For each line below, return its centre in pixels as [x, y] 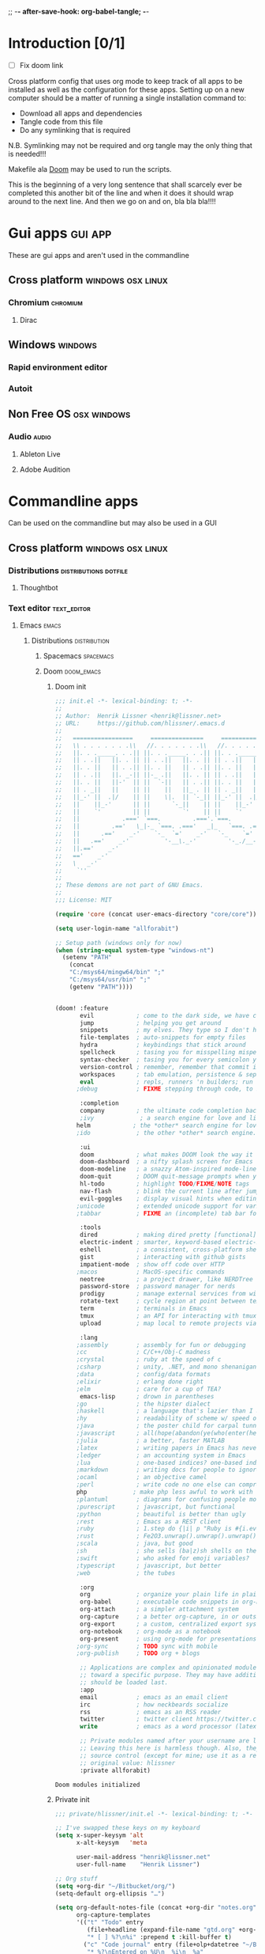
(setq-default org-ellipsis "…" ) [110, 1893]
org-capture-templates [114, 1915]
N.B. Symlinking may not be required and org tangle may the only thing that [130, 145]
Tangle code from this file [61, 121]
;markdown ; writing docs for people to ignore [168, 1470]
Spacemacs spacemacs [78, 656]
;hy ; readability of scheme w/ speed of [168, 1419]
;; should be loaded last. [124, 1683]
